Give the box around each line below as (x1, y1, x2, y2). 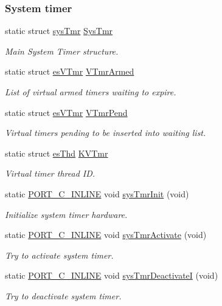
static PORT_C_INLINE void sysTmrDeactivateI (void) (5, 269, 218, 282)
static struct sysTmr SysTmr (5, 24, 113, 37)
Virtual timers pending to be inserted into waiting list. (5, 126, 206, 139)
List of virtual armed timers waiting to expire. (5, 86, 176, 98)
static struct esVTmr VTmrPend (5, 106, 128, 118)
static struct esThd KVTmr (5, 146, 108, 159)
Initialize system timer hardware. (5, 208, 128, 220)
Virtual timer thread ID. (5, 167, 95, 180)
